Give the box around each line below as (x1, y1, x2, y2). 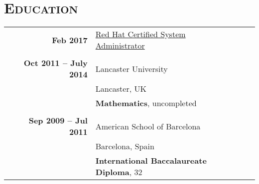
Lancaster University (95, 62, 168, 74)
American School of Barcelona (95, 120, 201, 132)
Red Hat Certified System (95, 28, 186, 40)
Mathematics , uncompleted (95, 97, 197, 109)
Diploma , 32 (95, 166, 142, 178)
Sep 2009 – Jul (28, 115, 88, 126)
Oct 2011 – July (23, 57, 88, 69)
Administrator (95, 40, 145, 52)
